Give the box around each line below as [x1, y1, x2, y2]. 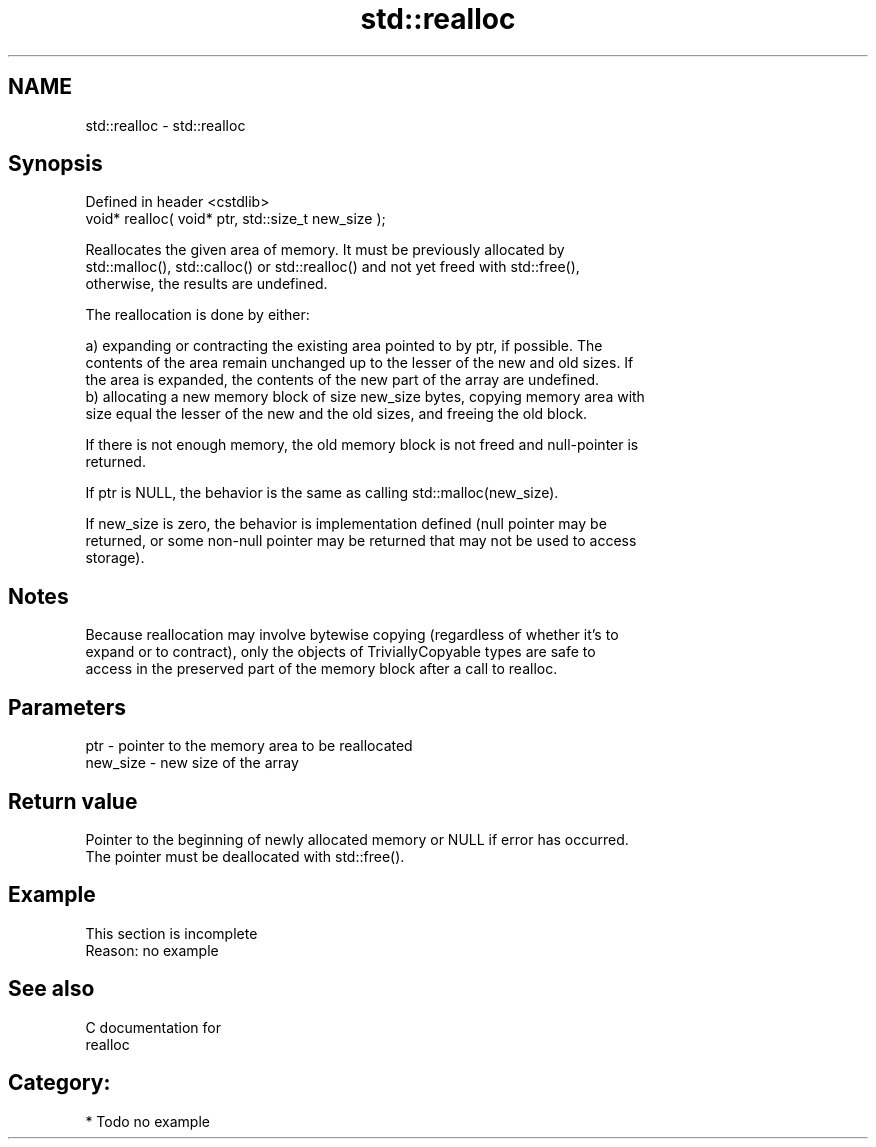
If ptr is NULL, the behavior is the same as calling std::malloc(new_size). [85, 484, 559, 502]
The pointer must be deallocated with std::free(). [85, 847, 405, 865]
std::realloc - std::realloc [85, 116, 246, 134]
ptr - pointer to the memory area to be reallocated [85, 737, 413, 755]
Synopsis [8, 151, 103, 177]
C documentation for [85, 1018, 222, 1036]
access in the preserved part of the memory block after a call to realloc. [85, 660, 558, 678]
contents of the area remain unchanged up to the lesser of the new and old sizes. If [85, 354, 634, 372]
